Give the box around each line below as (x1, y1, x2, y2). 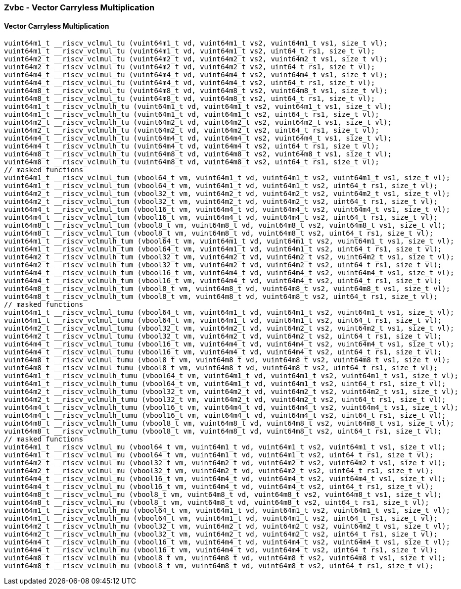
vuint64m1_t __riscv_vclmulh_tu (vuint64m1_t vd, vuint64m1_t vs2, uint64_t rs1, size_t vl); (4, 110, 379, 119)
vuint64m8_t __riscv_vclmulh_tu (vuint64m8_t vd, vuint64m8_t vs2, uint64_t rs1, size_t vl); (4, 158, 379, 166)
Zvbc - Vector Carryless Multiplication (4, 2, 155, 12)
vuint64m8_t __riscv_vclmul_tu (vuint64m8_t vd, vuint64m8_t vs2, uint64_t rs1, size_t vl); (4, 95, 375, 103)
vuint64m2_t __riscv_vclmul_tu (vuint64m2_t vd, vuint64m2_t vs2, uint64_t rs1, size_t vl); (4, 63, 375, 71)
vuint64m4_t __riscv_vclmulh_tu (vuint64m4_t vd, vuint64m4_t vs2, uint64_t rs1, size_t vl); (4, 142, 379, 150)
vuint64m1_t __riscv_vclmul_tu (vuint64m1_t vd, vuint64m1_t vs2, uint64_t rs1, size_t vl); (4, 47, 375, 55)
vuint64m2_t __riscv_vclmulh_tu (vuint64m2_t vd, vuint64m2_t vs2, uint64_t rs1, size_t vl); (4, 126, 379, 135)
